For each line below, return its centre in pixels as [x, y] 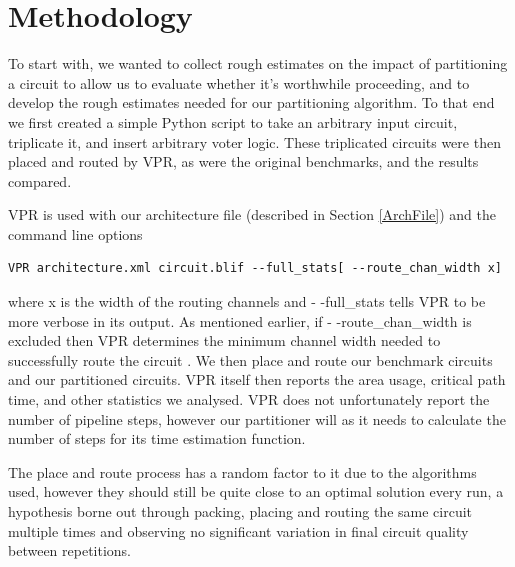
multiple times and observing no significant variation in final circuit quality [238, 530]
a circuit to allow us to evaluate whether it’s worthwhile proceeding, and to [239, 82]
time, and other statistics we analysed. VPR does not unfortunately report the [249, 399]
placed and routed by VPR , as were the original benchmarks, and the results [243, 161]
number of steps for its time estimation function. [157, 438]
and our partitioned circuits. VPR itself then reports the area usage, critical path [257, 379]
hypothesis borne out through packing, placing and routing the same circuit [240, 511]
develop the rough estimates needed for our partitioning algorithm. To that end [251, 102]
